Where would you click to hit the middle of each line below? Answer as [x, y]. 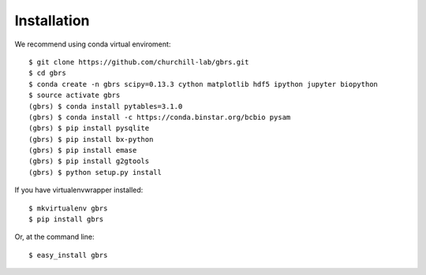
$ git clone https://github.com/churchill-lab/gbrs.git [139, 62]
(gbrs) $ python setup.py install [95, 172]
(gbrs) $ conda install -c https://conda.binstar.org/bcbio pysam [160, 117]
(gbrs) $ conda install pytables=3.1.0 [106, 106]
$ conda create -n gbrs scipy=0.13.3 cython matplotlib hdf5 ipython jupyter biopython [204, 84]
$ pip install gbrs [66, 219]
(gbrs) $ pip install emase [83, 151]
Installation [52, 20]
